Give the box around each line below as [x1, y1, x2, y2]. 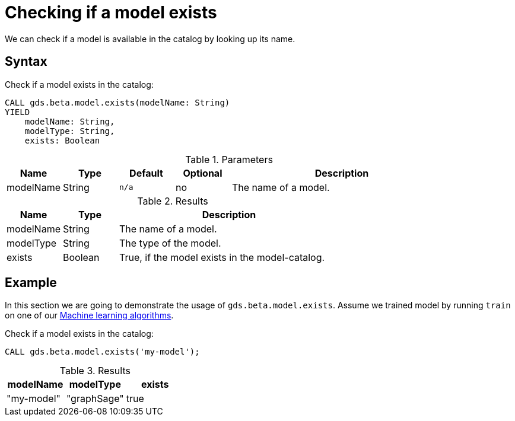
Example [5, 275, 57, 291]
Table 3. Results [59, 365, 131, 377]
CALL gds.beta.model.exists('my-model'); [5, 347, 200, 357]
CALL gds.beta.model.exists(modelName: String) [5, 97, 230, 107]
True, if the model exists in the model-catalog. [119, 251, 325, 263]
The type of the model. [119, 237, 221, 249]
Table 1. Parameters [185, 153, 273, 165]
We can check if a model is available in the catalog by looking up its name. [5, 33, 295, 44]
